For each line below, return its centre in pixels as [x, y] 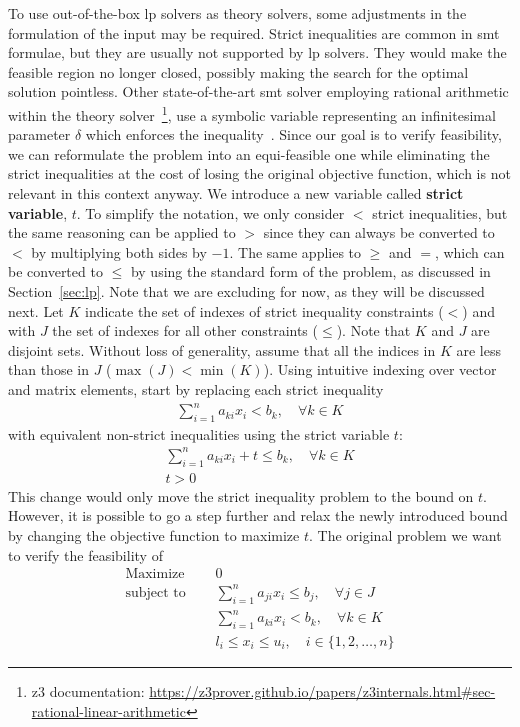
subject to [155, 592]
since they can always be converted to [379, 232]
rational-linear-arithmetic [108, 710]
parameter [39, 134]
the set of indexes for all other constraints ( [185, 330]
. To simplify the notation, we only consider [210, 212]
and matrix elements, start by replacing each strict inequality [196, 388]
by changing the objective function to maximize [154, 535]
